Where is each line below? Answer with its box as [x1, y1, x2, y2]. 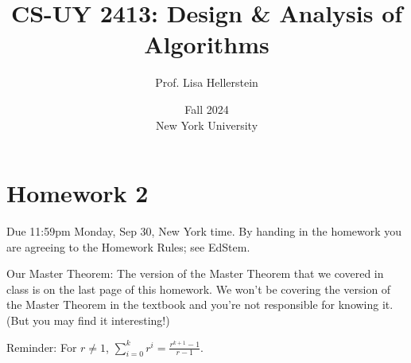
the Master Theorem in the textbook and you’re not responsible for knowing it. [6, 296, 394, 313]
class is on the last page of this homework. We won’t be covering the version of [6, 280, 391, 297]
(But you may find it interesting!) [6, 312, 170, 328]
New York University [155, 116, 258, 133]
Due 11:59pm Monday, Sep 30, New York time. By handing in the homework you [6, 223, 402, 240]
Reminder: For [6, 338, 77, 355]
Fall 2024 [184, 100, 229, 117]
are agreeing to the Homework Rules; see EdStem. [6, 238, 250, 255]
